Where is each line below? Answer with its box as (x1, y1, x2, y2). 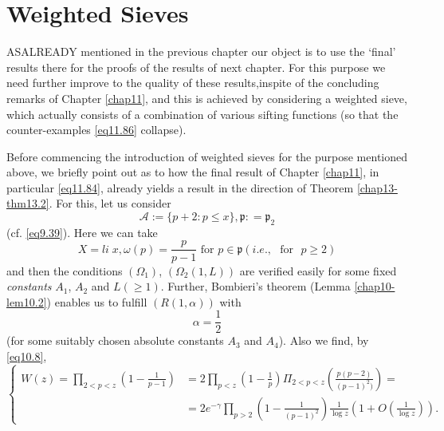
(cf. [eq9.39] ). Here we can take (6, 223, 158, 240)
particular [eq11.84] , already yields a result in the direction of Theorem (6, 179, 354, 196)
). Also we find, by (278, 332, 369, 349)
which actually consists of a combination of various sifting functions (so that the (6, 105, 399, 122)
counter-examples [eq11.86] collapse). (6, 121, 187, 138)
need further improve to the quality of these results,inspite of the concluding (6, 74, 379, 91)
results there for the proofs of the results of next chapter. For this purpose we (6, 58, 386, 75)
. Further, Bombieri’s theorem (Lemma (160, 278, 351, 295)
